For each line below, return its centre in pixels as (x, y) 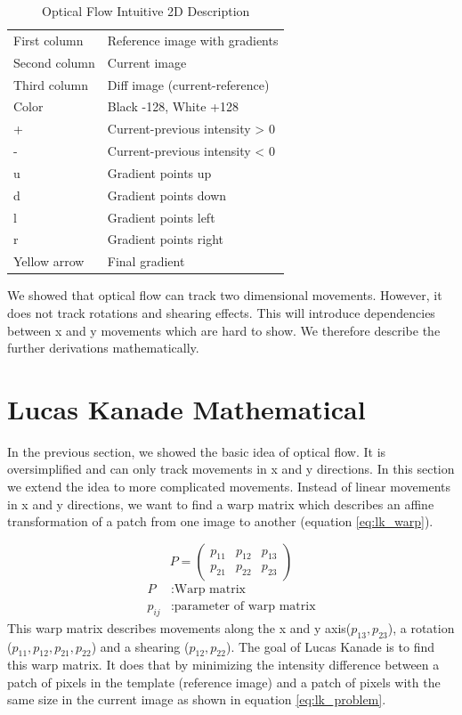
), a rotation (421, 627)
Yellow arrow (49, 261)
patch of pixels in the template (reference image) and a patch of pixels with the (224, 682)
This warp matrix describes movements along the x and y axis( (179, 627)
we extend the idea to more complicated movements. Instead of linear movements (229, 487)
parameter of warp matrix (245, 606)
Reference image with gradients (193, 40)
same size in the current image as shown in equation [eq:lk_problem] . (197, 699)
